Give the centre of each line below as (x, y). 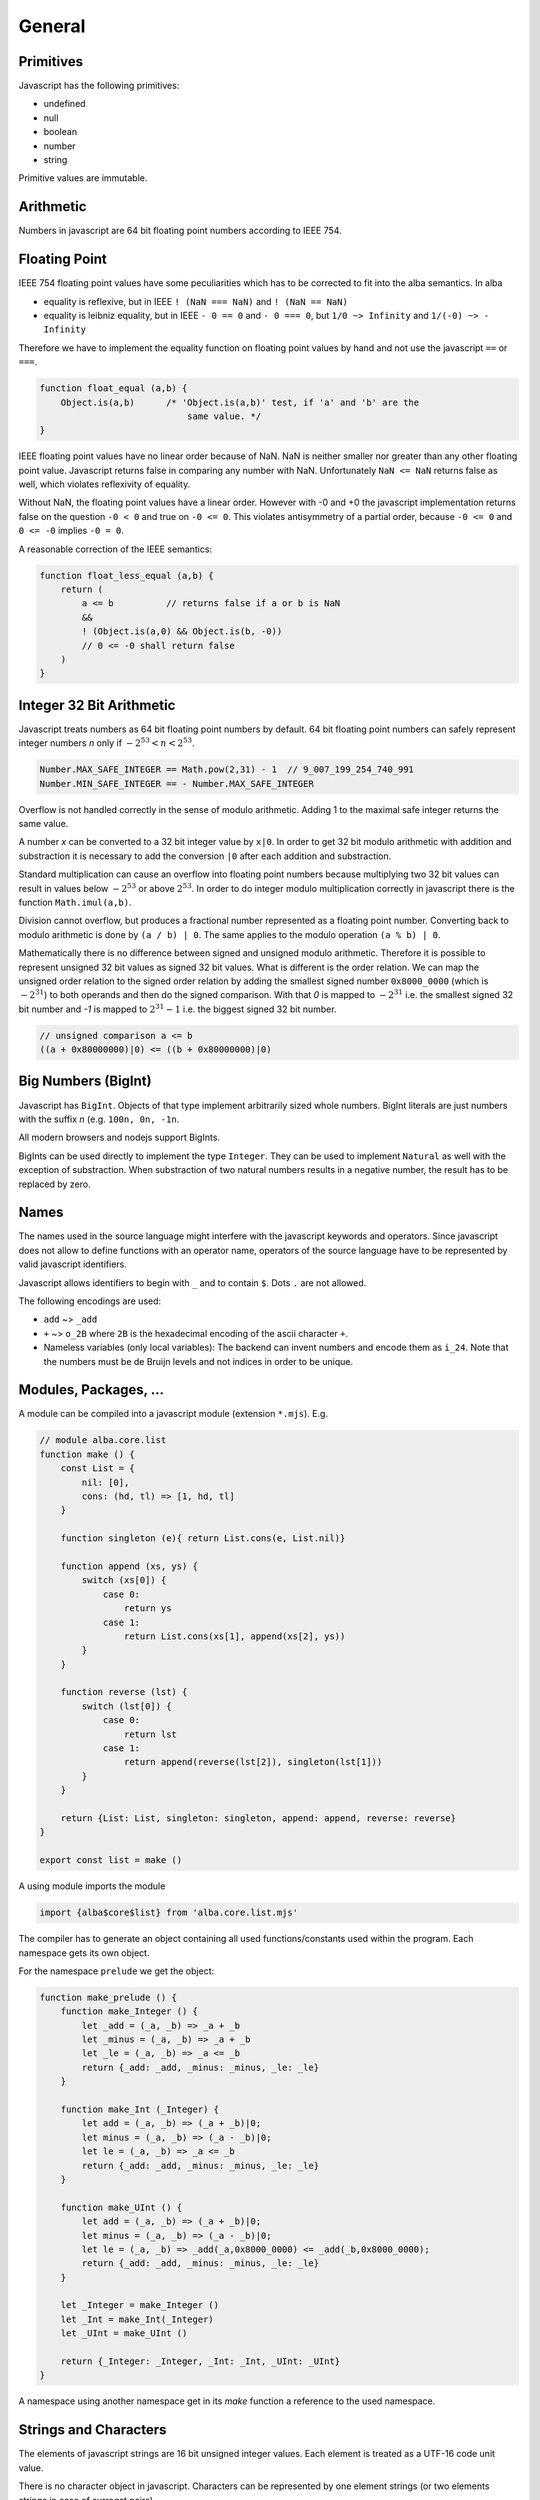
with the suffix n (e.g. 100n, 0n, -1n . (99, 1119)
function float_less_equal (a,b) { (126, 575)
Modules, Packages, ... (91, 1390)
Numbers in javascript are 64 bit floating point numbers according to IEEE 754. (180, 231)
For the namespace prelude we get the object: (116, 1971)
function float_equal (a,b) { (113, 388)
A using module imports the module (92, 1886)
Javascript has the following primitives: (99, 86)
